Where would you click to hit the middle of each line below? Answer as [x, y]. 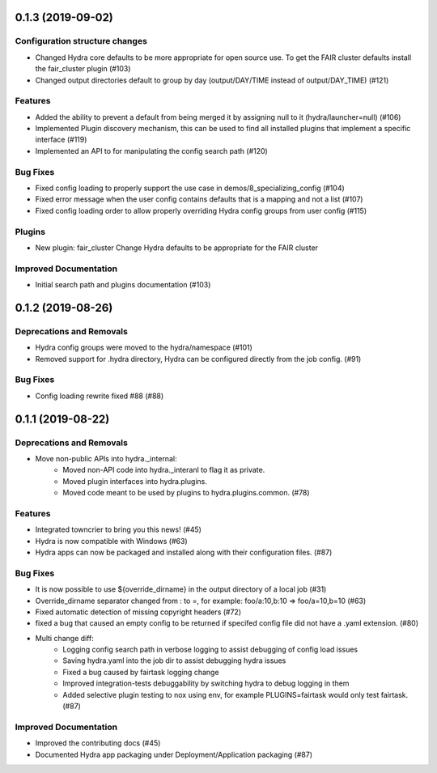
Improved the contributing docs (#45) [98, 743]
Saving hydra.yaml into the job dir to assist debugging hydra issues [174, 660]
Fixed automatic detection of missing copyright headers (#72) [138, 612]
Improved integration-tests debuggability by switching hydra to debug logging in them [206, 683]
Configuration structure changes [81, 41]
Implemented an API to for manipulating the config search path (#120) [152, 151]
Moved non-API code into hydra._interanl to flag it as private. [164, 470]
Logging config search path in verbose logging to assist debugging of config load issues [210, 650]
